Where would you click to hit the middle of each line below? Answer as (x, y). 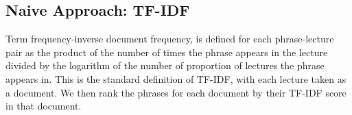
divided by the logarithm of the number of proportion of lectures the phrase (165, 65)
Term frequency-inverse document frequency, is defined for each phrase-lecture (170, 39)
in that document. (44, 106)
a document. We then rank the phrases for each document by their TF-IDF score (176, 92)
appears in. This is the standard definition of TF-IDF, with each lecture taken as (176, 78)
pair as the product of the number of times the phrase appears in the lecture (167, 52)
